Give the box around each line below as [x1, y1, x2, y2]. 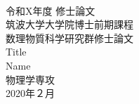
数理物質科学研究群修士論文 [6, 30, 133, 45]
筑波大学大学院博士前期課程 [6, 17, 133, 32]
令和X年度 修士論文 [6, 3, 95, 18]
